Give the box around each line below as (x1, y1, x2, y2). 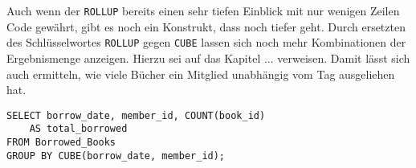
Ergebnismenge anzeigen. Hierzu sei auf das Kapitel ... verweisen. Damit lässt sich (6, 49, 410, 66)
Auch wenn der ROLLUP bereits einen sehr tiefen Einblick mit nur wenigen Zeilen (6, 2, 400, 18)
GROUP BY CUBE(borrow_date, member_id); (6, 150, 226, 162)
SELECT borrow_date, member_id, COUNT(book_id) (6, 109, 266, 121)
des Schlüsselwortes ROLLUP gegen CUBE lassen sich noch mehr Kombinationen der (6, 34, 406, 51)
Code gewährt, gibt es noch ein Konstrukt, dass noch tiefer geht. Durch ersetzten (6, 18, 406, 35)
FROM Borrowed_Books (6, 137, 116, 148)
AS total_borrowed (29, 123, 128, 135)
